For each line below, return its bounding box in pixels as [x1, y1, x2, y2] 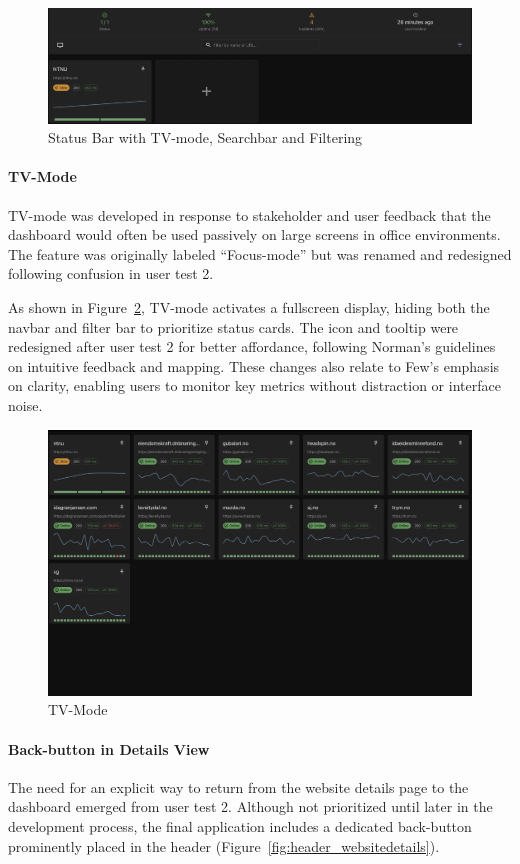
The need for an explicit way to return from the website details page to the [8, 776, 469, 797]
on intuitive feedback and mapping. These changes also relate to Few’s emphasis [8, 355, 500, 376]
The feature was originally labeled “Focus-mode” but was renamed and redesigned [8, 243, 512, 264]
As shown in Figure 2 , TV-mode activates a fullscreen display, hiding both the [8, 296, 490, 317]
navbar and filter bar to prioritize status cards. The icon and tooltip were [8, 316, 459, 337]
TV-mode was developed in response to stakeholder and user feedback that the [8, 204, 491, 225]
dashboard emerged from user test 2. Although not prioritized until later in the [8, 796, 493, 817]
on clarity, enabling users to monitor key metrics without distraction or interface [8, 375, 501, 396]
